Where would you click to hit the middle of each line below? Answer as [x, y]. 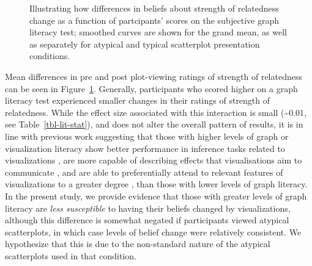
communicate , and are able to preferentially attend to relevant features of [144, 172]
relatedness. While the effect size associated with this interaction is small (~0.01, [156, 112]
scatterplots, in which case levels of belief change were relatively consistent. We [153, 232]
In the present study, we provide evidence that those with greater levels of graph [156, 196]
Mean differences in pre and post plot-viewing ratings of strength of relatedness [154, 76]
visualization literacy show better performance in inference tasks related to [145, 148]
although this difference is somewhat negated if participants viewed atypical [147, 220]
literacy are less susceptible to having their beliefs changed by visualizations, [148, 208]
